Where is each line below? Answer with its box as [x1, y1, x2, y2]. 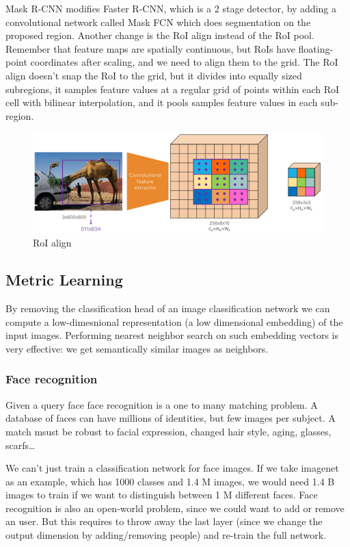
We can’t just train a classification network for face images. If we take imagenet [5, 461, 339, 475]
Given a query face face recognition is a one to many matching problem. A [5, 397, 318, 411]
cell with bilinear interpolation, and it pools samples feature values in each [5, 95, 318, 110]
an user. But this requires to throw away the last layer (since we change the [5, 514, 323, 529]
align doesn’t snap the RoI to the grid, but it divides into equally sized [5, 68, 302, 82]
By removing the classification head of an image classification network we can [5, 301, 330, 316]
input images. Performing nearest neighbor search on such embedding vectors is [5, 328, 338, 342]
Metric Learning [5, 269, 123, 290]
